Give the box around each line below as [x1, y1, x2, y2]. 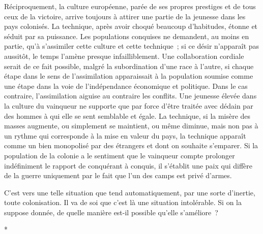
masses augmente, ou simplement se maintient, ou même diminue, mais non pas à [4, 120, 258, 131]
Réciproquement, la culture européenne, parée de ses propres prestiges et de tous [4, 1, 256, 11]
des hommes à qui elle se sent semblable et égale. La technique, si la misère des [4, 110, 251, 121]
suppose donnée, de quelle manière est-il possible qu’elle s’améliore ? [4, 207, 218, 217]
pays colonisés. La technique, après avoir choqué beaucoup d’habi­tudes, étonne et [4, 21, 258, 31]
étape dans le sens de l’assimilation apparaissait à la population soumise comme [4, 71, 253, 81]
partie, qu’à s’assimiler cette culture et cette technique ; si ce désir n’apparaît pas [4, 41, 259, 51]
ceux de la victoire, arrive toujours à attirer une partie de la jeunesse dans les [4, 11, 246, 21]
